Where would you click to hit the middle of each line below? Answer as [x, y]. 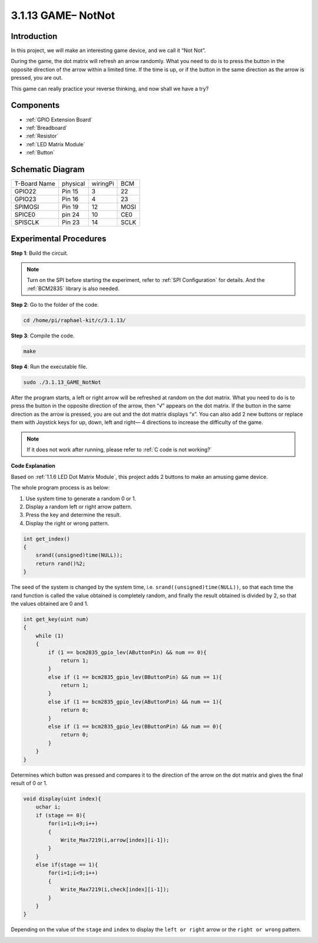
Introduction [34, 36]
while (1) [50, 636]
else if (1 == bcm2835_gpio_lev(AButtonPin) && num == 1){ [135, 701]
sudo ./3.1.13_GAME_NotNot [62, 382]
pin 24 [71, 214]
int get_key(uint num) [56, 619]
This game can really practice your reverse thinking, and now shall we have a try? [110, 88]
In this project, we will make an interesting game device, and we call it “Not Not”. [108, 51]
